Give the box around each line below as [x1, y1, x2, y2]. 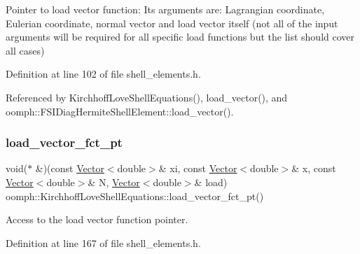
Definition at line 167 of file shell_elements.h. [6, 235, 201, 250]
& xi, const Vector [158, 161, 237, 176]
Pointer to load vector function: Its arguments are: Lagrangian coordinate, [6, 2, 325, 16]
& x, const [291, 161, 336, 176]
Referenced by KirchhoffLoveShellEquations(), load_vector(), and [6, 90, 288, 104]
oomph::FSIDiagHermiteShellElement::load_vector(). [6, 104, 234, 118]
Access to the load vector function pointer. [6, 212, 188, 227]
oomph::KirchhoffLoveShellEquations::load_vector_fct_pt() [6, 188, 264, 203]
